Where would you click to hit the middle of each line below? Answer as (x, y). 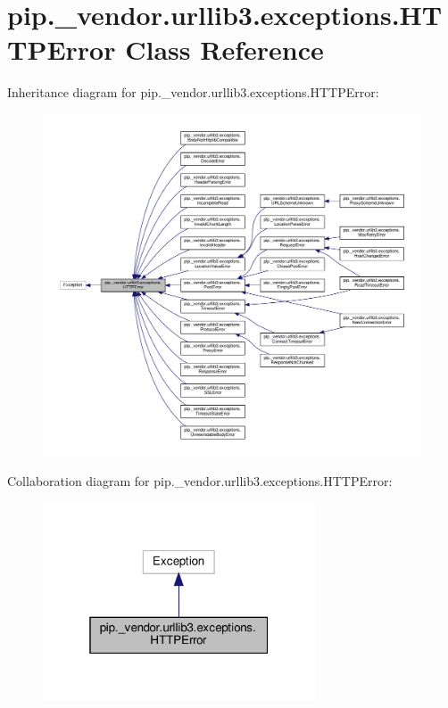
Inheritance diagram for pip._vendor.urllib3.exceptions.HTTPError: (193, 92)
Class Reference (224, 49)
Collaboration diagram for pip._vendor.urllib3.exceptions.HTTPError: (200, 481)
